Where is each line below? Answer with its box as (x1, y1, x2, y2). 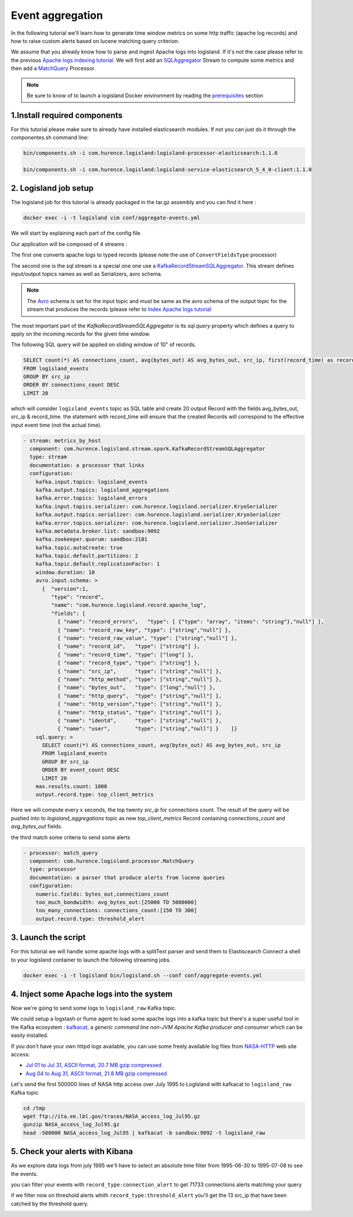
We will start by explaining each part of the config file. (11, 230, 142, 237)
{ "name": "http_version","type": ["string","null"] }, (57, 701, 222, 707)
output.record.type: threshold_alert (35, 915, 145, 922)
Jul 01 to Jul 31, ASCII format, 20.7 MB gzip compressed (25, 1062, 162, 1069)
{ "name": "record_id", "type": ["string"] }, (57, 643, 201, 650)
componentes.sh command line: (11, 134, 89, 141)
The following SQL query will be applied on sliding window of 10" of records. (11, 341, 197, 348)
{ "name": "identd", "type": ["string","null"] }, (57, 717, 222, 724)
